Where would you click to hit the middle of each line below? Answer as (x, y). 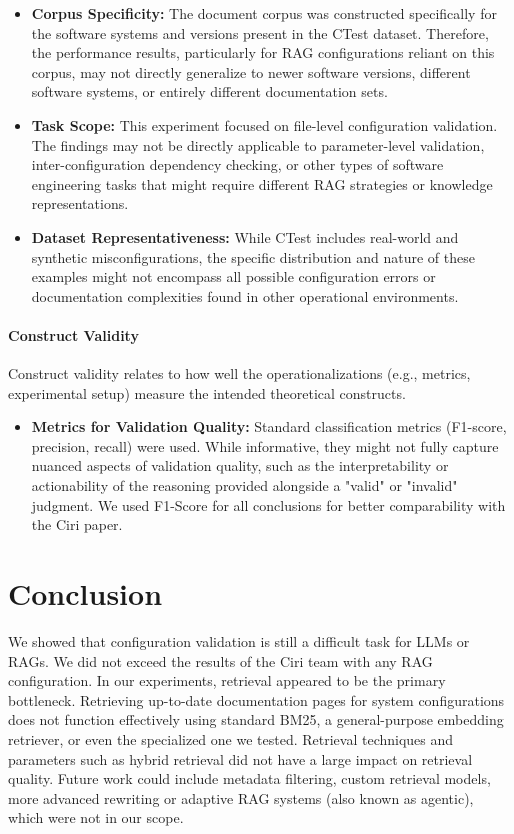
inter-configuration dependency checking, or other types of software (237, 164)
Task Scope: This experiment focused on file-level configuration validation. (264, 124)
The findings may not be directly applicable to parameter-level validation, (258, 144)
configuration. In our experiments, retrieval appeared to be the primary (227, 680)
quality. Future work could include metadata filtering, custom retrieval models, (249, 778)
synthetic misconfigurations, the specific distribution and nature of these (253, 256)
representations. (80, 203)
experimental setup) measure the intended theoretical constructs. (207, 392)
